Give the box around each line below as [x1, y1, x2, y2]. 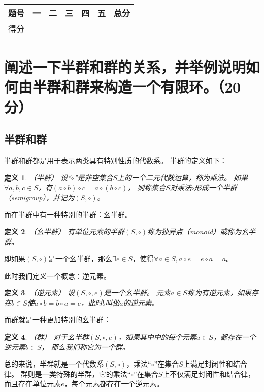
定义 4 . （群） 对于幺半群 [4, 331, 89, 342]
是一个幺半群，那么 [48, 253, 113, 264]
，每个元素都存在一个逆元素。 [64, 378, 164, 389]
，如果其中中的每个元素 [118, 331, 196, 342]
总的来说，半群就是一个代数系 [4, 358, 104, 369]
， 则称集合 [127, 182, 166, 193]
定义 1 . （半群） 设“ [4, 172, 71, 183]
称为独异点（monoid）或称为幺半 [147, 226, 256, 236]
